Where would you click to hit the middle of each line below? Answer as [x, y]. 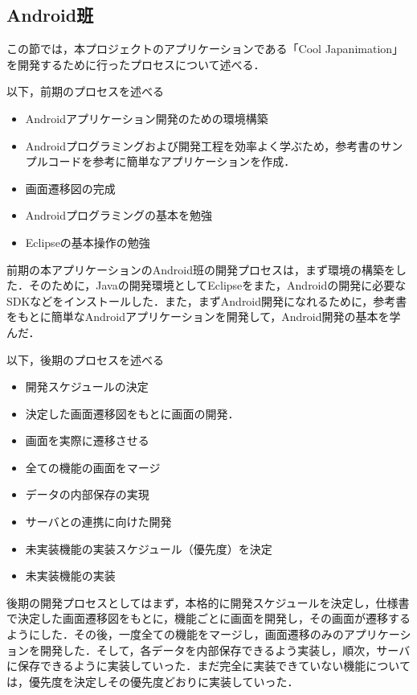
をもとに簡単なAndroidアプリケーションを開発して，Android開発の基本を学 [204, 317]
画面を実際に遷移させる [87, 440]
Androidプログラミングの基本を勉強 [119, 215]
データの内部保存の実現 [87, 494]
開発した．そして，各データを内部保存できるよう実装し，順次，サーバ [225, 650]
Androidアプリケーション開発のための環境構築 [147, 118]
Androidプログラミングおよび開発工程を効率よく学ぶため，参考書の [203, 145]
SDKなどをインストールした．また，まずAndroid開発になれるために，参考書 [207, 300]
